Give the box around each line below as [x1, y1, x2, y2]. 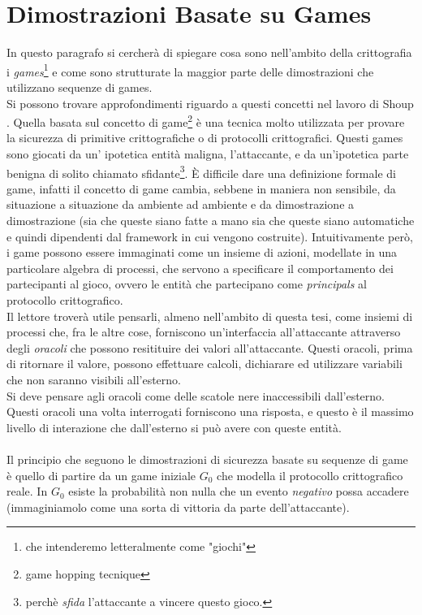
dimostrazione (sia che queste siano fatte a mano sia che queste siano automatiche [6, 212, 415, 229]
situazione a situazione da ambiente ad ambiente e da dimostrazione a [6, 196, 355, 213]
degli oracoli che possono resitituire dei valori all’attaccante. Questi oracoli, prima [6, 339, 413, 356]
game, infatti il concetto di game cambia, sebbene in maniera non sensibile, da [6, 180, 396, 197]
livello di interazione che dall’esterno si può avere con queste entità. [6, 418, 342, 435]
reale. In [6, 483, 48, 500]
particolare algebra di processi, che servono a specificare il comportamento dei [6, 259, 394, 276]
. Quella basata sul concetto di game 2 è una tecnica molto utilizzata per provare [6, 111, 405, 130]
